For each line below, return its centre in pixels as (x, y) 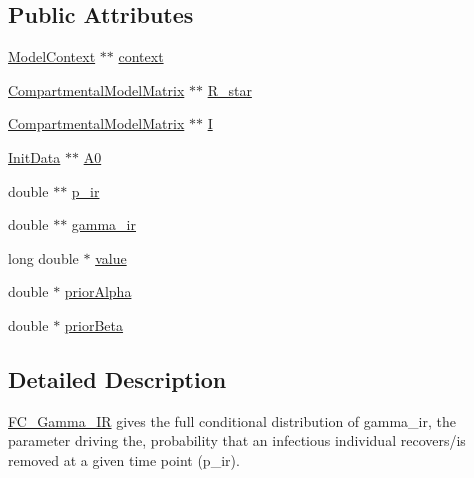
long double (43, 257)
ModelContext (52, 56)
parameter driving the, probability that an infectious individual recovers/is (237, 440)
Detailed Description (117, 378)
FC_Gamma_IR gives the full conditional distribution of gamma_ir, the (232, 420)
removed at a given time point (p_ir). (124, 459)
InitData (34, 156)
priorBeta (94, 324)
